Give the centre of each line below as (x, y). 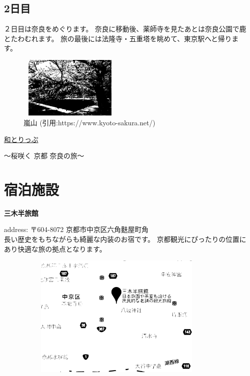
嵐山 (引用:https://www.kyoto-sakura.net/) (90, 122)
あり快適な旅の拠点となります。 (55, 248)
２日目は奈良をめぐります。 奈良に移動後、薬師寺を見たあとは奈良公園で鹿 (125, 29)
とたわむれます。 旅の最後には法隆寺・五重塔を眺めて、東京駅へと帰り (118, 38)
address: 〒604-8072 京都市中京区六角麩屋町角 (76, 229)
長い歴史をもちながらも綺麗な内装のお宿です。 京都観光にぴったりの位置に (125, 239)
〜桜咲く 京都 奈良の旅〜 (44, 156)
